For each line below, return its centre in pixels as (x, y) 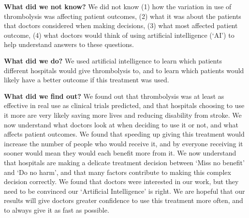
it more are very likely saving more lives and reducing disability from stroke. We (123, 115)
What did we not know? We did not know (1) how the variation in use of (118, 6)
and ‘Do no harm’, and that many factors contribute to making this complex (117, 172)
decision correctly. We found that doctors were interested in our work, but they (121, 181)
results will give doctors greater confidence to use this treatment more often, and (124, 200)
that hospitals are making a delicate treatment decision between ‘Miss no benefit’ (124, 162)
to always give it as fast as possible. (57, 210)
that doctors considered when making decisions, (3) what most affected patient (121, 25)
